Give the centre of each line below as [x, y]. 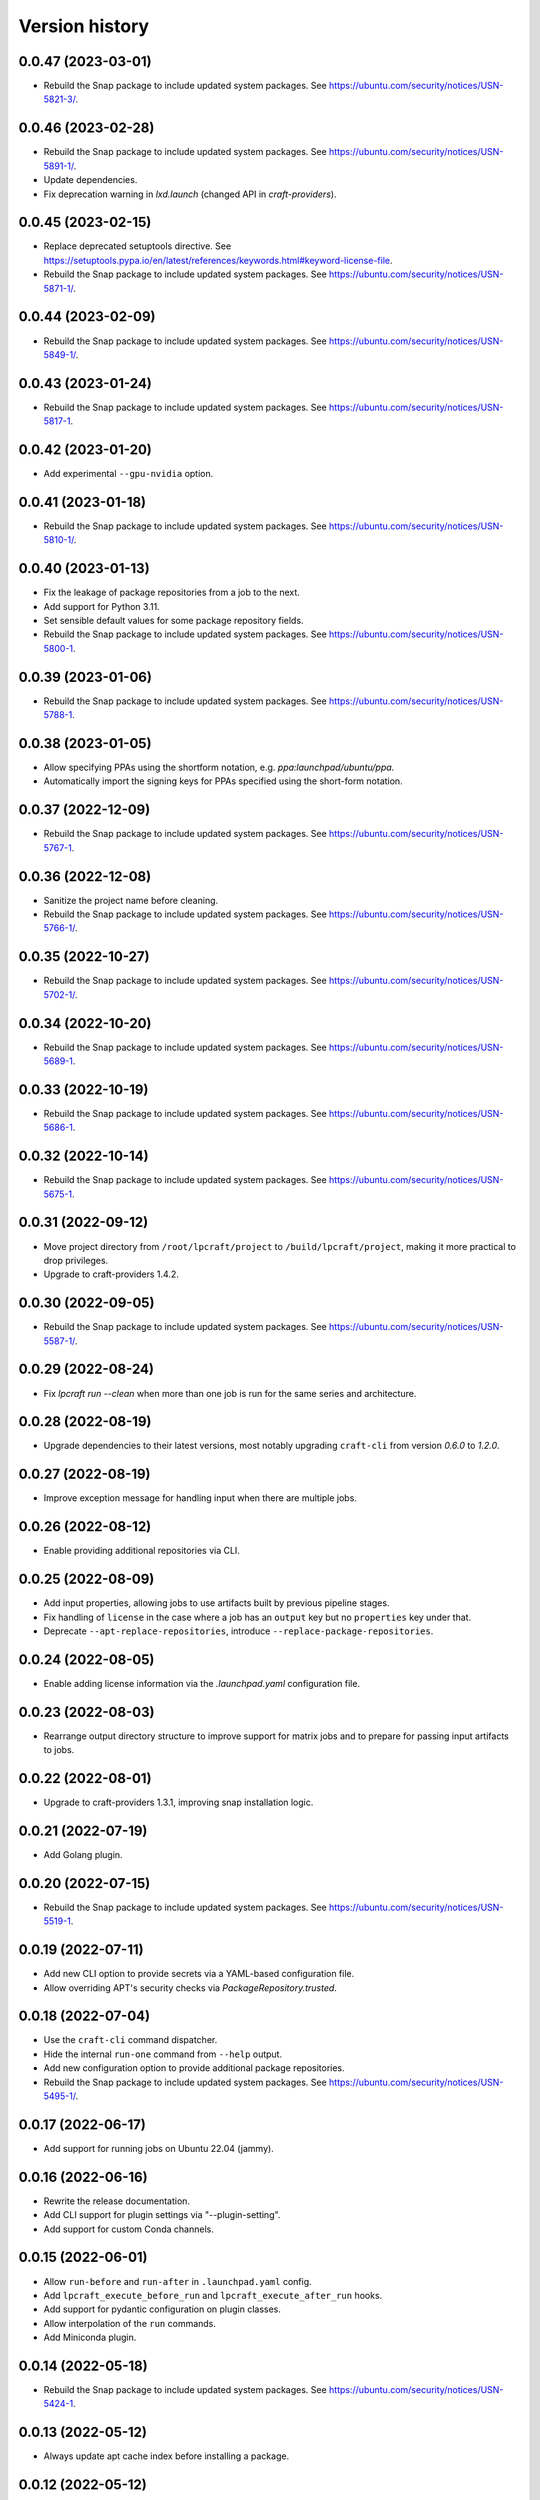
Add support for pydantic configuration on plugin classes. [162, 2309]
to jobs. [59, 1750]
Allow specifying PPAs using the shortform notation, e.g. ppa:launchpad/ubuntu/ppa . [219, 767]
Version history [84, 26]
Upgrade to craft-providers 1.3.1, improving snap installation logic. [178, 1802]
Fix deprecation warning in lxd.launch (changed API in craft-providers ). [190, 194]
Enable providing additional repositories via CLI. [141, 1551]
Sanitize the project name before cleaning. [131, 900]
